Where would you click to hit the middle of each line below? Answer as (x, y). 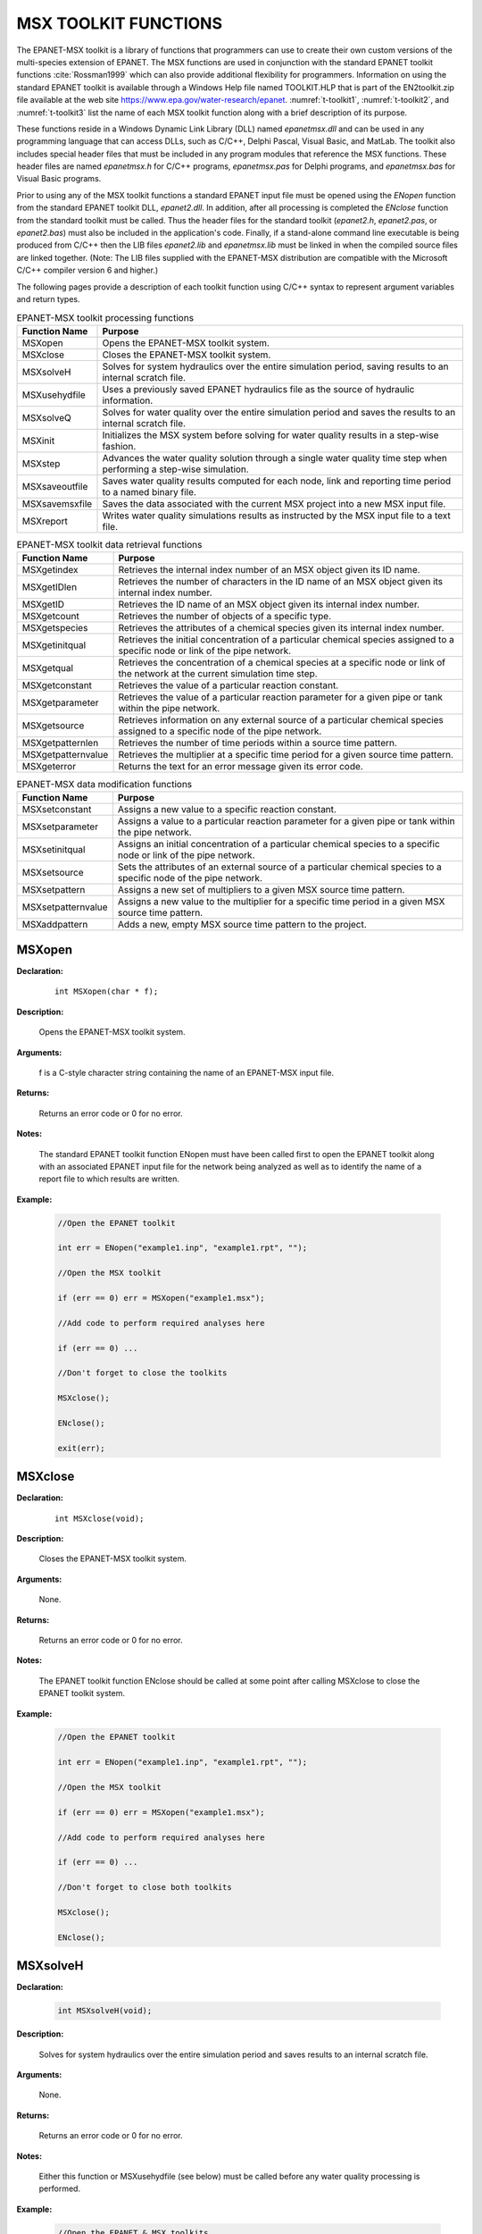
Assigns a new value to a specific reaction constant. (227, 810)
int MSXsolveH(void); (105, 2011)
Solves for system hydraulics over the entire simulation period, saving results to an (275, 366)
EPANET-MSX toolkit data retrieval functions (109, 544)
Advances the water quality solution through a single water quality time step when (275, 458)
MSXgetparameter (60, 703)
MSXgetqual (48, 668)
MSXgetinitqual (54, 645)
